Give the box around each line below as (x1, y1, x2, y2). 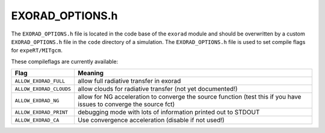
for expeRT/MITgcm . (11, 47, 63, 54)
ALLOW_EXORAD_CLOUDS (14, 85, 72, 92)
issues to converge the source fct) (77, 100, 175, 108)
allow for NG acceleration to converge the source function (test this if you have (77, 93, 302, 101)
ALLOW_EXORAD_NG (14, 97, 60, 104)
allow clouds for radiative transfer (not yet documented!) (77, 85, 238, 93)
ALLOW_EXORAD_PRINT (14, 109, 69, 116)
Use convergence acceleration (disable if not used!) (77, 116, 225, 125)
